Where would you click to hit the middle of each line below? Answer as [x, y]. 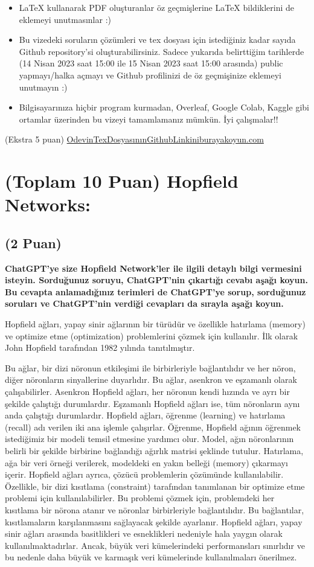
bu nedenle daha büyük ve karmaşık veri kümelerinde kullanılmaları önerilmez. [151, 557]
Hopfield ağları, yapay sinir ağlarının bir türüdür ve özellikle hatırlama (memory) [155, 324]
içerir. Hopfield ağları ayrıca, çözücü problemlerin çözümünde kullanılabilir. [144, 474]
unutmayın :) [43, 87]
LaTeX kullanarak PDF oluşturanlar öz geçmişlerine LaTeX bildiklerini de [156, 7]
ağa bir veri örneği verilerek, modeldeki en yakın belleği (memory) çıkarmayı [146, 462]
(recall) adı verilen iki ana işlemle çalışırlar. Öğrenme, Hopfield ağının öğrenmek [153, 427]
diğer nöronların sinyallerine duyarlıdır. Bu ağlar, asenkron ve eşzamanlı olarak [151, 380]
